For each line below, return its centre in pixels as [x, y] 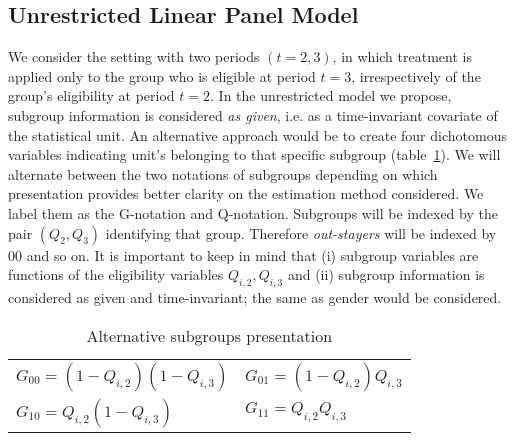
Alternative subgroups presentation [209, 335]
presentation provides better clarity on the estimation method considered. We [246, 193]
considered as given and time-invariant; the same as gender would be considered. [255, 296]
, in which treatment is [402, 56]
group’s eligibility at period [91, 95]
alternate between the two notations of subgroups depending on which [223, 173]
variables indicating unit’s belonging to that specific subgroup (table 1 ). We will [254, 154]
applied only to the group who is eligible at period [162, 75]
